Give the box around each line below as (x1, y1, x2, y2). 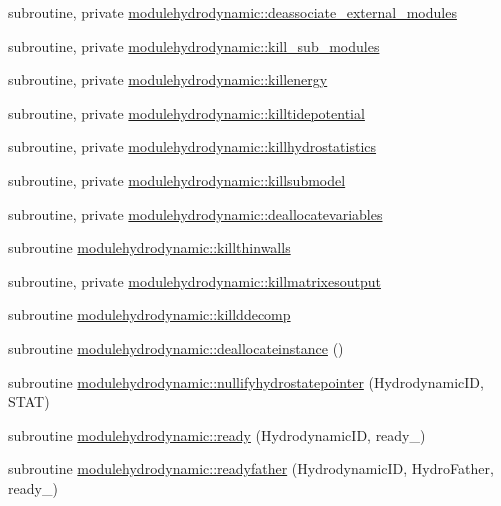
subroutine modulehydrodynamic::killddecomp (8, 304, 291, 325)
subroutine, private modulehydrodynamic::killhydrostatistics (8, 136, 377, 157)
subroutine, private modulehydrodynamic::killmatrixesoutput (8, 270, 381, 291)
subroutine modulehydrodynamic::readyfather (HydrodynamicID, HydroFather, (8, 458, 494, 479)
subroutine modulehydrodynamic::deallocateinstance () (8, 337, 344, 358)
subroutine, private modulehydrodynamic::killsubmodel (8, 169, 346, 190)
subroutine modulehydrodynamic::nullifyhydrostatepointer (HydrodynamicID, (8, 371, 484, 392)
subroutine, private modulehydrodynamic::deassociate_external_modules (8, 2, 457, 22)
